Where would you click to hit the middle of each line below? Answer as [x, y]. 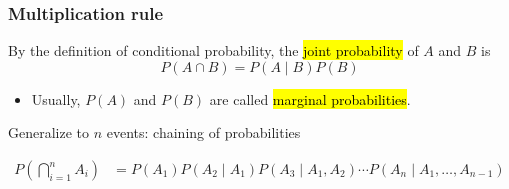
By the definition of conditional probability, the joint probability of [213, 50]
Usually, [56, 98]
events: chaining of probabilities [203, 132]
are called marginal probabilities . [310, 98]
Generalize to [49, 132]
